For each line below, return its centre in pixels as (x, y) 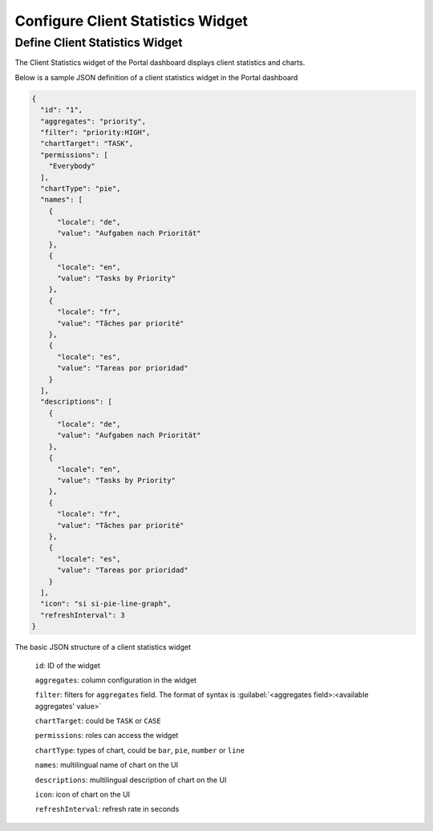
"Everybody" (72, 166)
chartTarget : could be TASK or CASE (98, 721)
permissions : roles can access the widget (107, 736)
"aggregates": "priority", (93, 121)
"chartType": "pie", (81, 188)
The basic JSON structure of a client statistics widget (103, 647)
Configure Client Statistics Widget (132, 21)
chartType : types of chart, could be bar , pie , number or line (140, 750)
